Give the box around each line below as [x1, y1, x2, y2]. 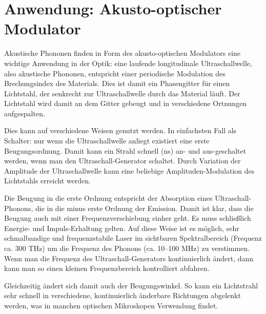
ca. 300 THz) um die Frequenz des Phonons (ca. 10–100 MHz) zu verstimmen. [4, 243, 250, 253]
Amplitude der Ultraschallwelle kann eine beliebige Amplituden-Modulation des [4, 165, 255, 176]
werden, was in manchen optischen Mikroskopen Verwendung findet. [4, 300, 218, 310]
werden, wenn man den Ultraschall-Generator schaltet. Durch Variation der [4, 155, 241, 166]
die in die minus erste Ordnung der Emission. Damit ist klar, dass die [35, 202, 254, 213]
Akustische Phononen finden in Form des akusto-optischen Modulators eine [4, 48, 241, 58]
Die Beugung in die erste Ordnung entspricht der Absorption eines [4, 193, 213, 203]
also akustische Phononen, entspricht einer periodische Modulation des [4, 68, 226, 78]
